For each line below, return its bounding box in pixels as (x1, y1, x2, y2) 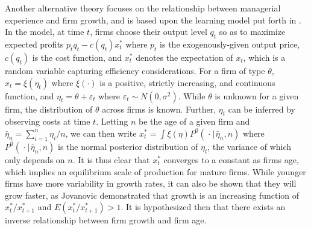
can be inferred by (228, 102, 295, 115)
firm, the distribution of (5, 102, 93, 115)
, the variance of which (207, 140, 292, 152)
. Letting (96, 115, 128, 128)
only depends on (5, 153, 65, 166)
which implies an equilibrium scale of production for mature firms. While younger (5, 165, 306, 178)
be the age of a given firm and (138, 115, 250, 128)
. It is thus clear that (72, 153, 150, 166)
